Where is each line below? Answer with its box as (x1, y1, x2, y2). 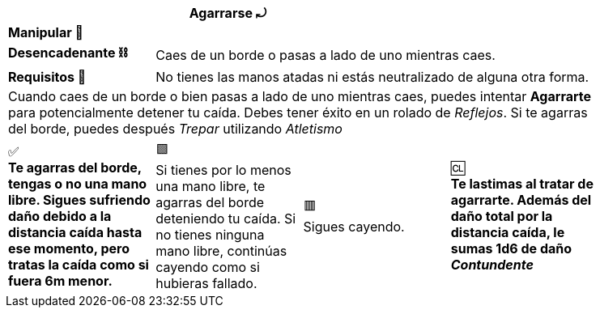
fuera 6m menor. (8, 272, 113, 289)
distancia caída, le (450, 223, 565, 240)
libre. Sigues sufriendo (8, 191, 151, 208)
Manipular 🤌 (8, 24, 83, 40)
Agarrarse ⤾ (189, 5, 267, 21)
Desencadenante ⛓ (8, 45, 128, 61)
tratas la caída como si (8, 256, 149, 273)
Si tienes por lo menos (155, 162, 291, 178)
